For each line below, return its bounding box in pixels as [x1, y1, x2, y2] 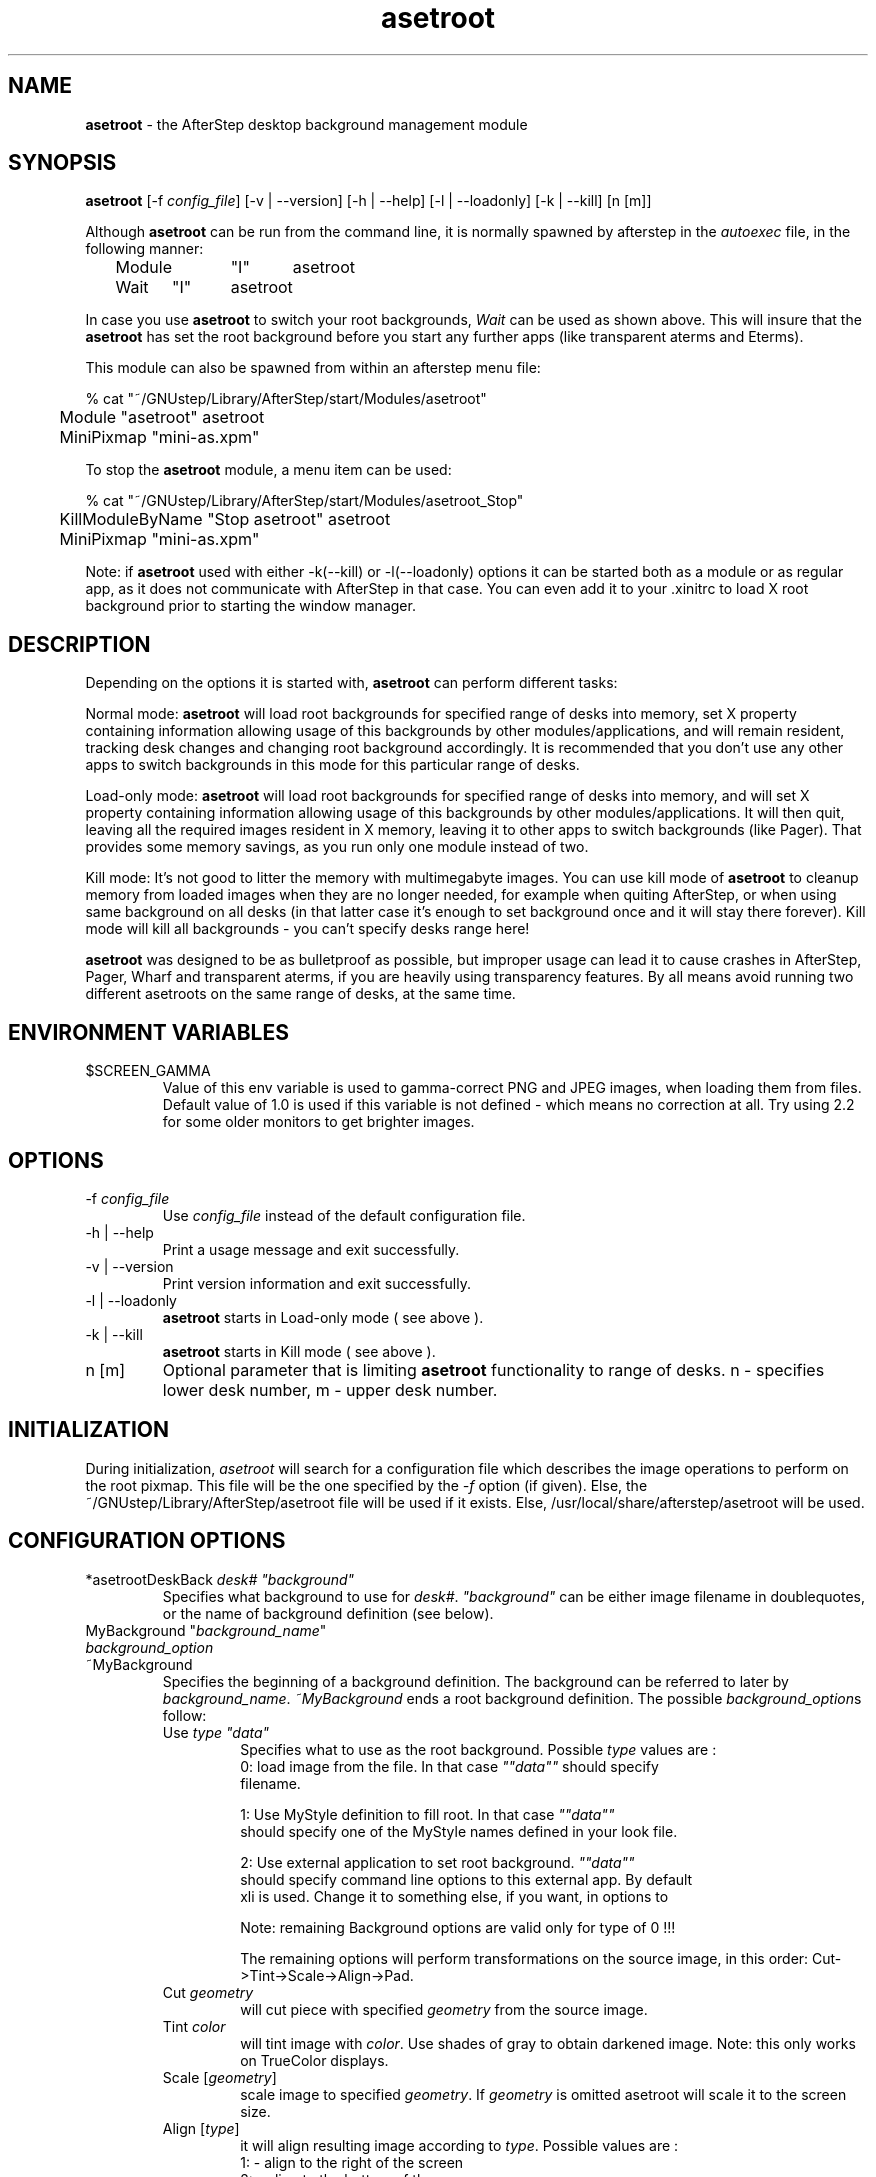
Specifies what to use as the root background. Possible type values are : [240, 1740, 717, 1758]
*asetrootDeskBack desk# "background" [85, 1570, 355, 1588]
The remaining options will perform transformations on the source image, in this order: [240, 1949, 809, 1967]
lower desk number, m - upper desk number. [162, 1379, 498, 1400]
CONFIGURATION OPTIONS [8, 1528, 286, 1554]
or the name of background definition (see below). [162, 1604, 494, 1622]
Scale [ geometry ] [162, 2068, 277, 2086]
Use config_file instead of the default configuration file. [162, 1206, 526, 1224]
